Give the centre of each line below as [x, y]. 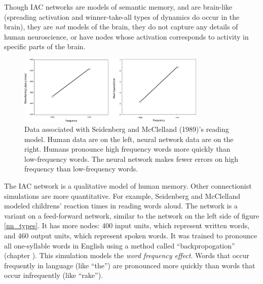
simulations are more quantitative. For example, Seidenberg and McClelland [122, 196]
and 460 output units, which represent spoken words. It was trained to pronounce [131, 236]
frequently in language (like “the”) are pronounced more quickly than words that [130, 265]
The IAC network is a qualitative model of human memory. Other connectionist [128, 186]
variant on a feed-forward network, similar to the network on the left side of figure [132, 215]
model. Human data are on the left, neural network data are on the [129, 139]
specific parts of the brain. [45, 46]
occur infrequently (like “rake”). [53, 275]
